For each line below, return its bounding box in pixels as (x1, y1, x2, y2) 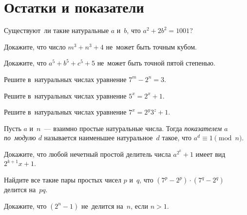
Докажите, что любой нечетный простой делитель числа (4, 149, 171, 159)
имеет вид (195, 149, 226, 159)
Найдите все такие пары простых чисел (4, 175, 122, 185)
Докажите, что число (4, 41, 66, 51)
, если (131, 200, 149, 211)
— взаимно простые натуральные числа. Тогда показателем (44, 123, 222, 133)
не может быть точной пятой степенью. (97, 58, 215, 68)
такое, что (162, 132, 192, 143)
